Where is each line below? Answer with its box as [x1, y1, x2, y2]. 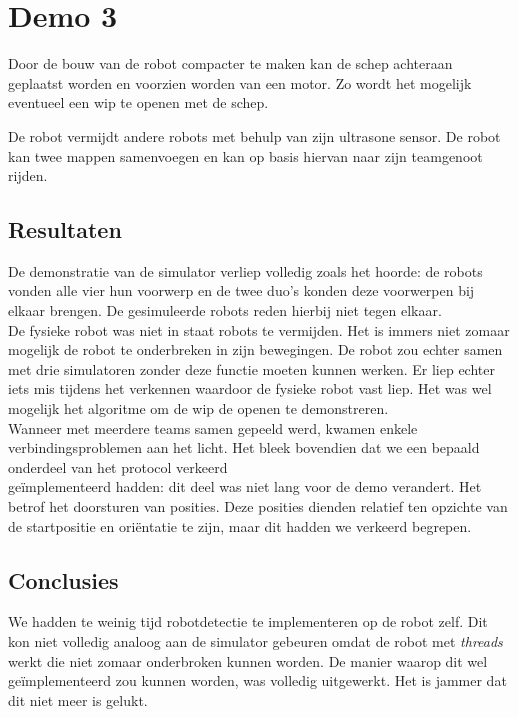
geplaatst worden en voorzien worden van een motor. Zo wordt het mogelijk [8, 72, 472, 93]
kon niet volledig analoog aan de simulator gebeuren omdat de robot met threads [8, 631, 503, 651]
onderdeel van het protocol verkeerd [8, 456, 228, 477]
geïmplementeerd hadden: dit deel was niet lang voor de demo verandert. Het [8, 476, 482, 497]
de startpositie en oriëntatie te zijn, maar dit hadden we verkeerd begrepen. [8, 515, 472, 536]
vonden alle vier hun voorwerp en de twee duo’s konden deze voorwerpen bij [8, 280, 475, 301]
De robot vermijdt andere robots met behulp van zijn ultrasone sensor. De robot [8, 125, 501, 146]
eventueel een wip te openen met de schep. [8, 92, 269, 113]
